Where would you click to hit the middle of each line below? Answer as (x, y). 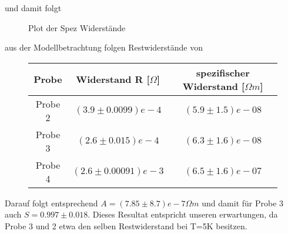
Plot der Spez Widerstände (77, 27)
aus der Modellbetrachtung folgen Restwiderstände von (104, 47)
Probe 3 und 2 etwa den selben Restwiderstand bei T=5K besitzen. (126, 225)
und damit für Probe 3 (243, 203)
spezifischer (223, 72)
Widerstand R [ (113, 79)
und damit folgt (33, 8)
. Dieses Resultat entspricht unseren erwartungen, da (183, 214)
